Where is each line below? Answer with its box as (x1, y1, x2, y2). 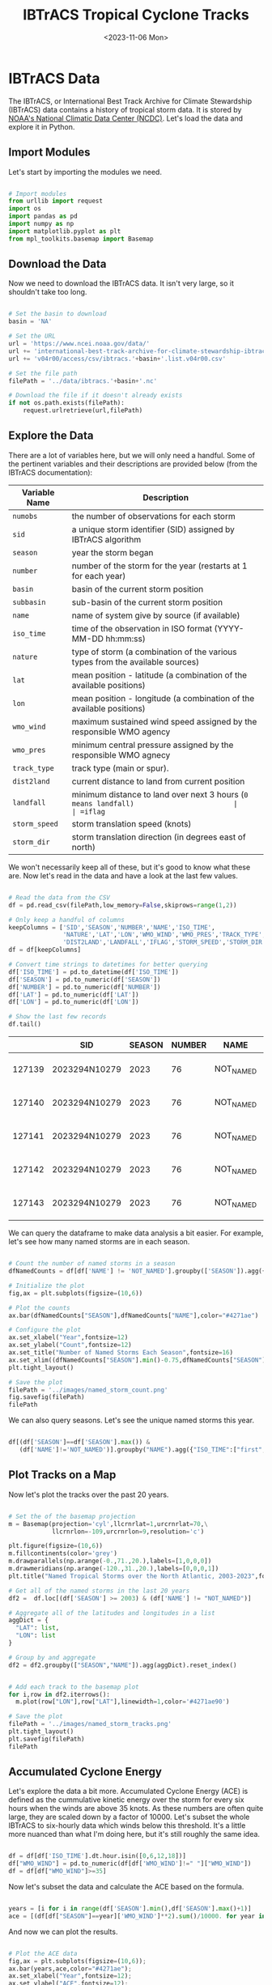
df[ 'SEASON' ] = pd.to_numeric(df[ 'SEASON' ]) (8, 975, 161, 984)
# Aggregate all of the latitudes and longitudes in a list (8, 1609, 216, 1617)
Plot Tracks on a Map (8, 1468, 117, 1482)
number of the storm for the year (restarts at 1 (71, 560, 248, 572)
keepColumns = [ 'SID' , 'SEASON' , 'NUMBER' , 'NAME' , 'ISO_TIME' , (8, 923, 216, 932)
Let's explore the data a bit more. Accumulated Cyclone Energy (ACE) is (8, 1787, 249, 1796)
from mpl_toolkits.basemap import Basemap (8, 235, 154, 243)
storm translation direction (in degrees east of (71, 831, 246, 843)
